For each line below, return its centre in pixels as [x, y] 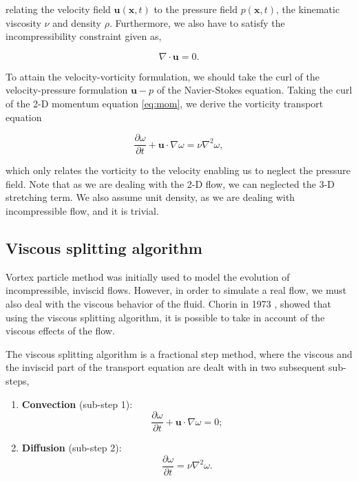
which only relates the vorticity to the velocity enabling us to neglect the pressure [178, 170]
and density [77, 22]
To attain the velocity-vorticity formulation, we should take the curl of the [162, 76]
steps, [18, 380]
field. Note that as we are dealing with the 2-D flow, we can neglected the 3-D [170, 183]
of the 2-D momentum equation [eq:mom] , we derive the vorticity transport [165, 103]
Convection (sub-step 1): [77, 404]
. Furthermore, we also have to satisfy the [197, 22]
